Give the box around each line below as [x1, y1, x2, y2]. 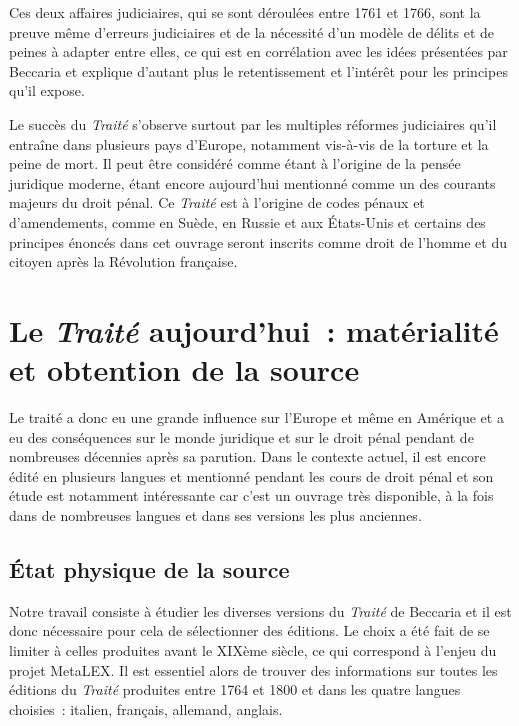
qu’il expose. [9, 80, 85, 101]
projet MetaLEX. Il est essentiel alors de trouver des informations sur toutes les [9, 659, 498, 680]
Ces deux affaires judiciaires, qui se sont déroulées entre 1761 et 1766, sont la [9, 2, 481, 22]
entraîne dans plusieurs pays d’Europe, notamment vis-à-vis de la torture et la [9, 133, 489, 154]
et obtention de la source [9, 349, 360, 390]
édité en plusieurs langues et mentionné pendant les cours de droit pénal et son [9, 465, 494, 486]
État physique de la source [9, 553, 290, 584]
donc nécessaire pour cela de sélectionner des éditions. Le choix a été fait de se [9, 620, 490, 641]
